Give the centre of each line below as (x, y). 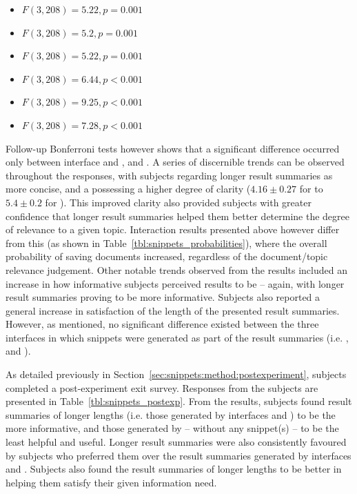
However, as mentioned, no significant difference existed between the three (162, 324)
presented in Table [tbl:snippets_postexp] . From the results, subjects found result (179, 401)
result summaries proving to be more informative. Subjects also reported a (163, 297)
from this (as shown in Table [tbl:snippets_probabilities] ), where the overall (166, 243)
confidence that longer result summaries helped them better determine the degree (177, 216)
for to (311, 189)
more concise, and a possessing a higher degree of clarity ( (128, 189)
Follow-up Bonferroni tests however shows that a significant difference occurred (173, 148)
